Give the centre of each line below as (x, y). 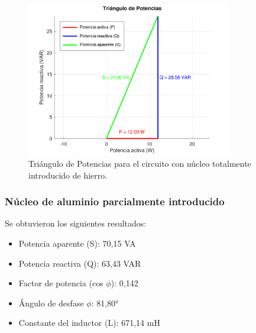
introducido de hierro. (68, 175)
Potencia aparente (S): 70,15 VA (77, 243)
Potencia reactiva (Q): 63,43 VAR (80, 263)
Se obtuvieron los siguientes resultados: (76, 223)
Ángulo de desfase (51, 303)
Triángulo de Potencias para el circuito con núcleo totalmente (140, 163)
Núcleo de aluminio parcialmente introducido (115, 201)
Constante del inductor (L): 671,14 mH (89, 323)
